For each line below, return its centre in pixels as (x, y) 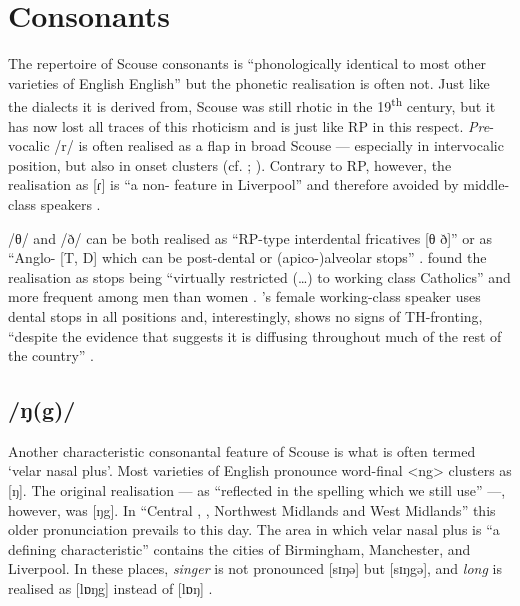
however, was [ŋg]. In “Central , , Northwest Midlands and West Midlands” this (252, 509)
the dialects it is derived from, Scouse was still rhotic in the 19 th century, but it (252, 104)
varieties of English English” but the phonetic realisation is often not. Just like (249, 82)
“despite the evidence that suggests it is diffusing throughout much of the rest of (255, 335)
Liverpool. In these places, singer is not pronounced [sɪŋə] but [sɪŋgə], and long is (255, 568)
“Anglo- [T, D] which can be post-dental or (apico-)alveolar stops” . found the (247, 257)
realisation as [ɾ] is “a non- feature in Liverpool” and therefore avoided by (233, 184)
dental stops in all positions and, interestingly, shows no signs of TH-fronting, (245, 315)
